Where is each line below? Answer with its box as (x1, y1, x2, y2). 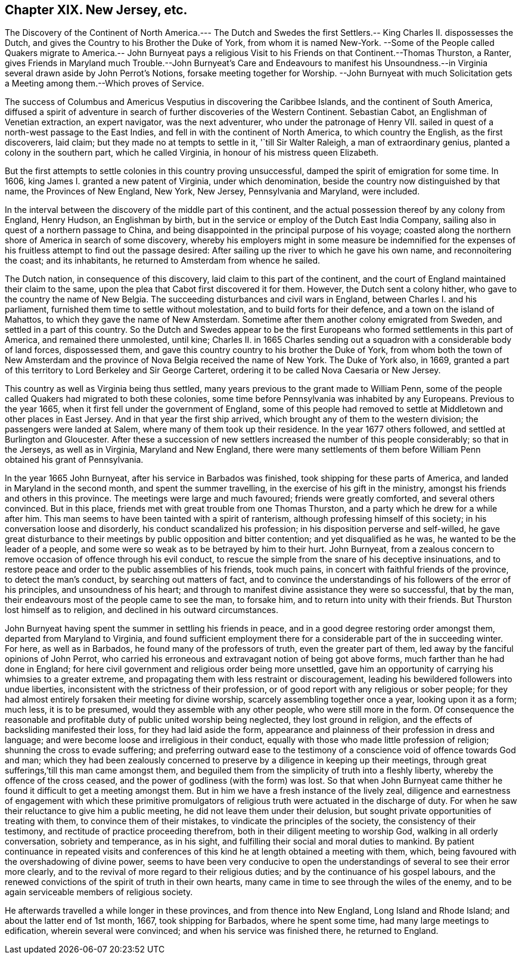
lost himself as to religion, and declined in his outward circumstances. (5, 605, 278, 615)
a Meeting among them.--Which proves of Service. (5, 78, 204, 89)
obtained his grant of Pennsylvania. (5, 454, 144, 465)
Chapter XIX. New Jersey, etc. (5, 2, 188, 17)
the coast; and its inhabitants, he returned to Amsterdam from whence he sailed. (5, 255, 321, 266)
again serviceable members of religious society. (5, 887, 193, 898)
